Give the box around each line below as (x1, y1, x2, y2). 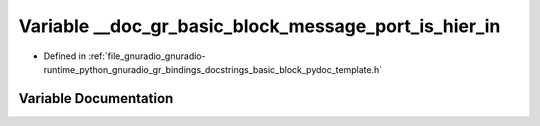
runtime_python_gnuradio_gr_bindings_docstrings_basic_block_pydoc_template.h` (43, 63, 383, 75)
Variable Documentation (18, 90, 174, 107)
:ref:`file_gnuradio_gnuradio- (88, 50, 206, 62)
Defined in (43, 50, 87, 62)
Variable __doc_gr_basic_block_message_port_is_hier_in (18, 15, 501, 37)
